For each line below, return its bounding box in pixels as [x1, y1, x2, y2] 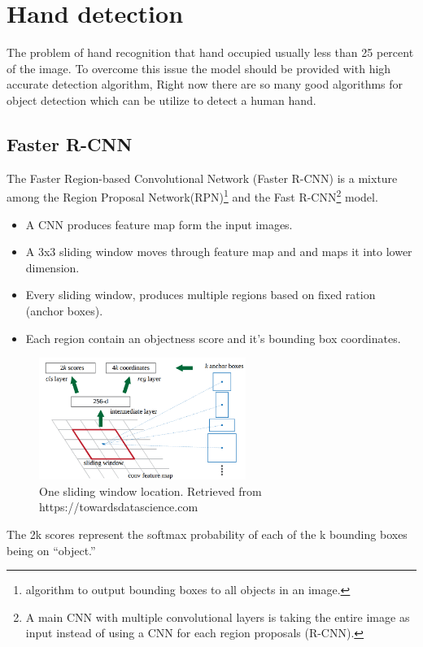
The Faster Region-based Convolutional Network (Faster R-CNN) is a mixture [7, 169, 398, 186]
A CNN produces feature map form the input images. [25, 215, 293, 232]
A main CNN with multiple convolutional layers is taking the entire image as [25, 608, 410, 625]
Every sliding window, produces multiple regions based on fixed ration [25, 286, 376, 303]
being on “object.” [7, 541, 96, 558]
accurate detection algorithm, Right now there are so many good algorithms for [7, 76, 403, 93]
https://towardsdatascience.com [39, 498, 198, 515]
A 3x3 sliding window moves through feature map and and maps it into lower [25, 243, 412, 260]
